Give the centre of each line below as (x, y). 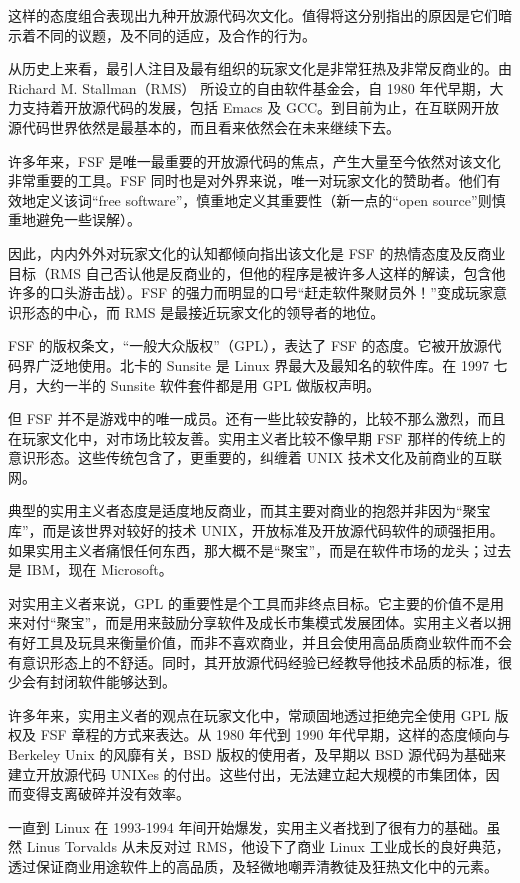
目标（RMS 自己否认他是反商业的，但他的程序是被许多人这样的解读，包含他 (257, 272)
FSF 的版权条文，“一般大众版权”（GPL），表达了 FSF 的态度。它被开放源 (248, 345)
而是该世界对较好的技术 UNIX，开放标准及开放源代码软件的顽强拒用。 (273, 530)
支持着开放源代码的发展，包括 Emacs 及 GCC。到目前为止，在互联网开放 (260, 107)
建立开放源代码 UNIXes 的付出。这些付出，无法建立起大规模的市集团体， (247, 773)
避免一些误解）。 (88, 219)
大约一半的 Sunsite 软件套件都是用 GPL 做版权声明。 (208, 384)
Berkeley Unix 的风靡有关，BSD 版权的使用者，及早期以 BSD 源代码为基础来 (257, 754)
